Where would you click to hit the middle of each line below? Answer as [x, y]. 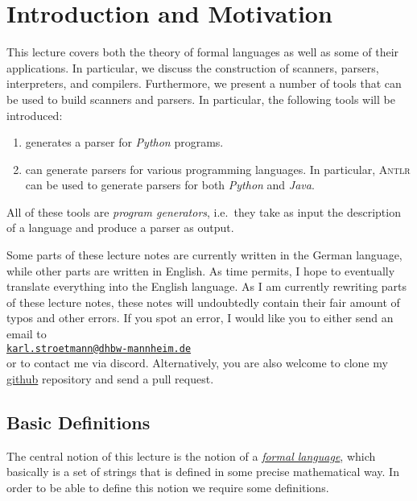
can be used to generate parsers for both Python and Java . [170, 185]
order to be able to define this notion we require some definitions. [168, 487]
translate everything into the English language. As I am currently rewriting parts [207, 286]
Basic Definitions [78, 422]
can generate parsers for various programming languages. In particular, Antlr [218, 169]
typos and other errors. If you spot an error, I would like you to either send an [200, 318]
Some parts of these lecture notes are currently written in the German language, [204, 255]
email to [27, 334]
